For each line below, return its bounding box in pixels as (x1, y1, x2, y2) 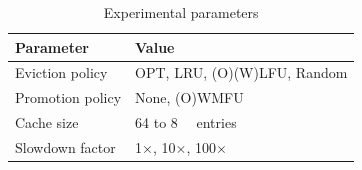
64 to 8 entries (135, 112, 237, 133)
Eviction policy (15, 62, 108, 83)
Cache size (15, 112, 79, 133)
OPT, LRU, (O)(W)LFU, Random (135, 62, 348, 83)
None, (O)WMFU (135, 87, 244, 108)
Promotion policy (15, 87, 122, 108)
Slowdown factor (15, 136, 116, 157)
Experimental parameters (103, 2, 259, 22)
